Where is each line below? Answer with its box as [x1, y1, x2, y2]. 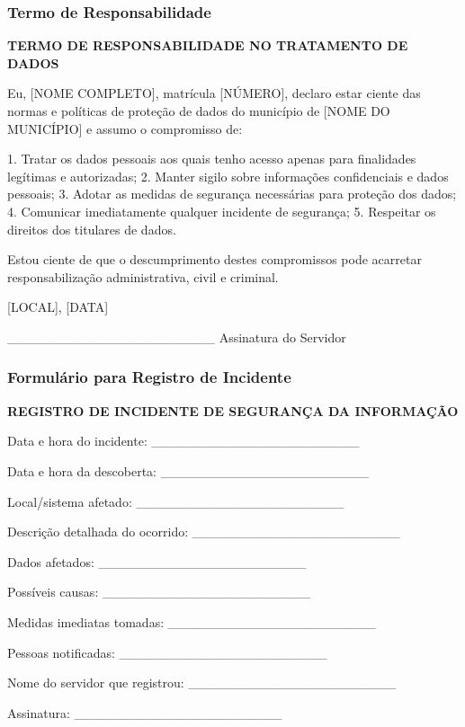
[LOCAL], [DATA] [7, 297, 109, 316]
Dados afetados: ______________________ [7, 552, 307, 571]
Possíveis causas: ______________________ [7, 582, 310, 601]
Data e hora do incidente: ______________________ [7, 431, 360, 450]
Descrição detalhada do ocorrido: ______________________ [7, 522, 400, 541]
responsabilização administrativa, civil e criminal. [7, 267, 279, 286]
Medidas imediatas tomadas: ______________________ [7, 612, 376, 631]
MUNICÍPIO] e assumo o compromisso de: [7, 119, 243, 137]
